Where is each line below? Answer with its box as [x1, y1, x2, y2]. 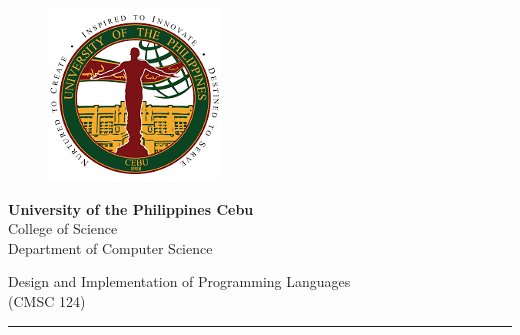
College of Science [8, 218, 118, 239]
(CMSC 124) [8, 290, 86, 311]
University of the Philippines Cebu [8, 198, 254, 219]
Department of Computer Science [8, 237, 213, 258]
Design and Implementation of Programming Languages [8, 271, 351, 292]
